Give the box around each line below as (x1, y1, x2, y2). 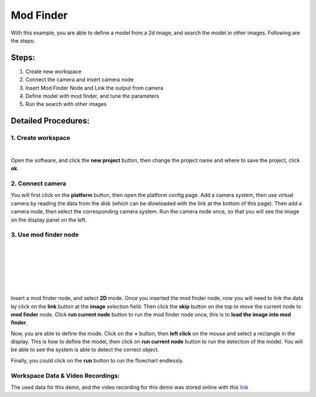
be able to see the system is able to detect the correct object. (11, 346, 159, 353)
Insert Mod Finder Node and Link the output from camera (25, 84, 164, 91)
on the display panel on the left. (11, 216, 87, 223)
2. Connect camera (11, 179, 67, 188)
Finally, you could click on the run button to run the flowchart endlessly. (11, 357, 184, 364)
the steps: (11, 37, 35, 44)
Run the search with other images (25, 101, 107, 108)
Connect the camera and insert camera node (25, 76, 134, 83)
